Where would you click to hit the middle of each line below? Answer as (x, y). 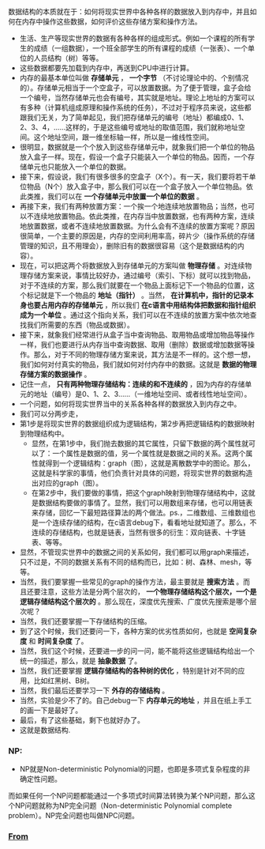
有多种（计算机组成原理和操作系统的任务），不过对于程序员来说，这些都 (135, 108)
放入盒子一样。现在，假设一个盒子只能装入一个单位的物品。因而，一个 (134, 157)
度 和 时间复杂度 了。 (54, 641)
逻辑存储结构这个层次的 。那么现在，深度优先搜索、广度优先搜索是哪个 (134, 602)
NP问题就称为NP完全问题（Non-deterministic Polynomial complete (123, 806)
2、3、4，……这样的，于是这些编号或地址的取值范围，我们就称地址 (129, 127)
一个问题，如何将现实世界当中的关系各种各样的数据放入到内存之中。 (130, 404)
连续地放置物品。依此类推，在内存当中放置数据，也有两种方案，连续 (144, 216)
